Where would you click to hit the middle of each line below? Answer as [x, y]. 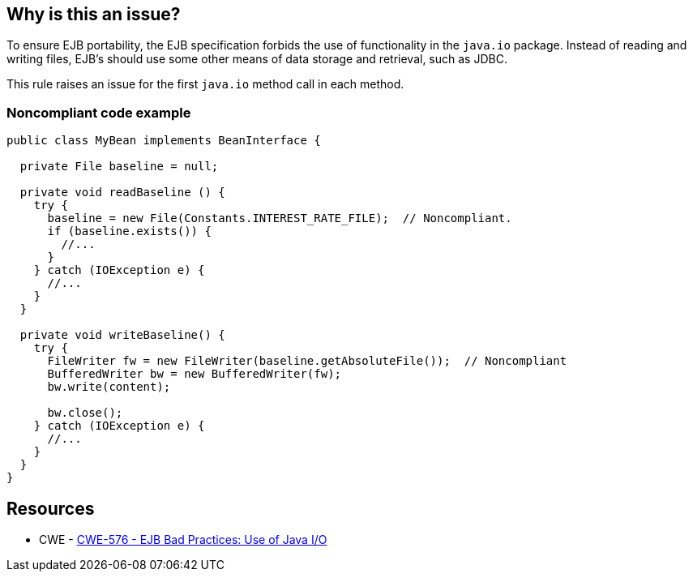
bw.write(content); [109, 387]
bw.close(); [85, 413]
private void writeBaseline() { [122, 335]
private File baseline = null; [119, 167]
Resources [51, 508]
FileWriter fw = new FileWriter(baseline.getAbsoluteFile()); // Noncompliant [307, 361]
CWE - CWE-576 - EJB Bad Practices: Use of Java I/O [183, 540]
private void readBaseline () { [122, 193]
